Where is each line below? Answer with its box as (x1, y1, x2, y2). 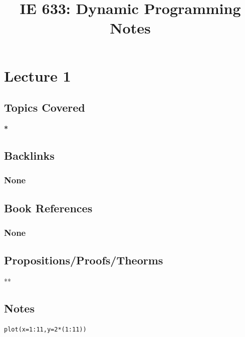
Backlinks (4, 147, 55, 163)
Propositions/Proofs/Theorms (4, 252, 163, 268)
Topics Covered (4, 100, 85, 115)
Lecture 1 (4, 65, 71, 86)
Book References (4, 200, 93, 215)
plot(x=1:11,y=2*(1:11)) (4, 325, 87, 333)
